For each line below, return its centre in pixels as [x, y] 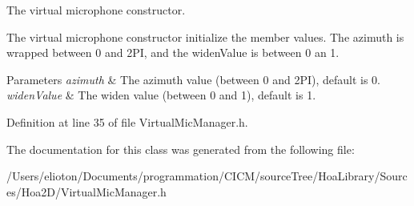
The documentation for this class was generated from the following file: [181, 149]
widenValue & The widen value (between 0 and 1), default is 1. [161, 95]
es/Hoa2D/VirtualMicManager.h [86, 191]
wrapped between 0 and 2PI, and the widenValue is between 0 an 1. [173, 53]
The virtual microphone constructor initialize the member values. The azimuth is [205, 36]
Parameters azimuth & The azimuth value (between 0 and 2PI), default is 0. [194, 79]
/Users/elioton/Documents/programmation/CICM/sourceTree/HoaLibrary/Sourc [207, 176]
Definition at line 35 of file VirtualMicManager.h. [127, 121]
